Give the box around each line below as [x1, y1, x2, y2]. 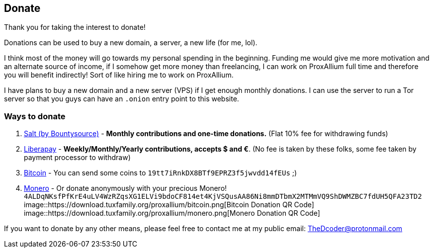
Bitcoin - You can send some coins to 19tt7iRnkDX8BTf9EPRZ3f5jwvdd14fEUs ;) [24, 168, 297, 177]
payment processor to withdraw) [24, 153, 131, 162]
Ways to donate [4, 111, 66, 121]
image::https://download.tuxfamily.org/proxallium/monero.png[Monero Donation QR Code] [24, 209, 320, 218]
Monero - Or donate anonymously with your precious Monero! [24, 184, 227, 193]
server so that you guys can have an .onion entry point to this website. [4, 94, 239, 103]
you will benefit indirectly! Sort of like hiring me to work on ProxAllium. [4, 71, 234, 80]
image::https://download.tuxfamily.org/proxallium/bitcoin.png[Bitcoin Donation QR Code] [24, 200, 314, 209]
